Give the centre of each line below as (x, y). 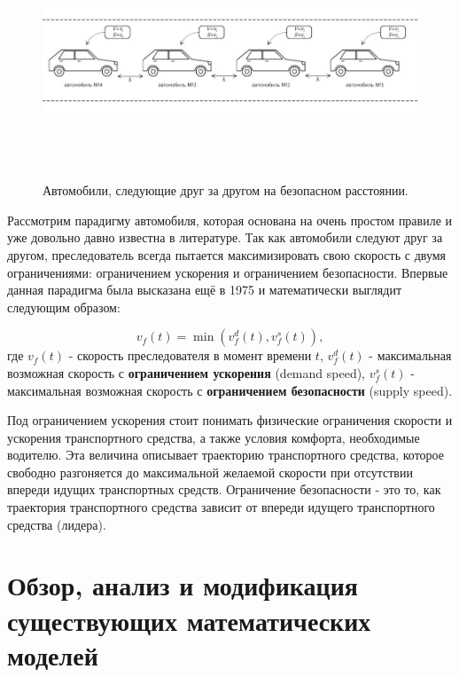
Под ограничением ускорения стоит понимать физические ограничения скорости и (230, 420)
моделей (53, 654)
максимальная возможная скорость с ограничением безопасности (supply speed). (230, 390)
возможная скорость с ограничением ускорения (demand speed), (187, 372)
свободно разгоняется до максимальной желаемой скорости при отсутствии (210, 472)
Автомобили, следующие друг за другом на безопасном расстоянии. (226, 190)
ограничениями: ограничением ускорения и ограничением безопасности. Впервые (228, 272)
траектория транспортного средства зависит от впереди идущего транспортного (221, 507)
